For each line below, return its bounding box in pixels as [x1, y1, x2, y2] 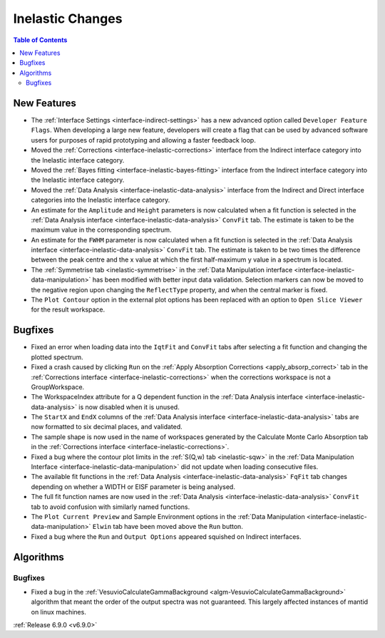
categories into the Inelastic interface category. [31, 196, 170, 205]
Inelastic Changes [13, 11, 123, 26]
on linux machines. [31, 607, 87, 616]
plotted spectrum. [31, 353, 83, 361]
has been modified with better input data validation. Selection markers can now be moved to [92, 275, 364, 284]
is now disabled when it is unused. [78, 403, 180, 411]
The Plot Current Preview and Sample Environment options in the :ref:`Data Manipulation [31, 512, 306, 520]
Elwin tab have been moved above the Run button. [92, 523, 244, 531]
